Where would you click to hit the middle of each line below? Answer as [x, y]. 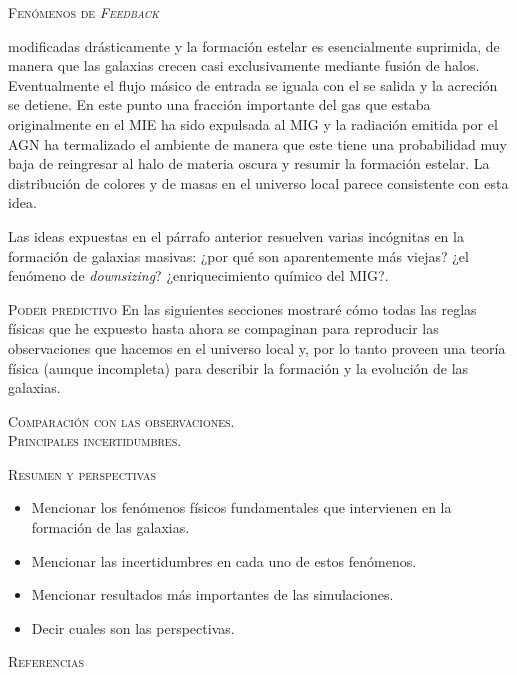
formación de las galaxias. [110, 527]
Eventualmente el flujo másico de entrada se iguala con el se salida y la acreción [253, 84]
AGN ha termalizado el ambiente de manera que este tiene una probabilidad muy [257, 143]
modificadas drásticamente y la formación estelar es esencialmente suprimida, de [254, 45]
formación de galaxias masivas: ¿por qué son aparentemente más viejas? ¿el [238, 255]
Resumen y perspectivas [82, 473]
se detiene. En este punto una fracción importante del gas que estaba [219, 104]
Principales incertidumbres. [95, 440]
